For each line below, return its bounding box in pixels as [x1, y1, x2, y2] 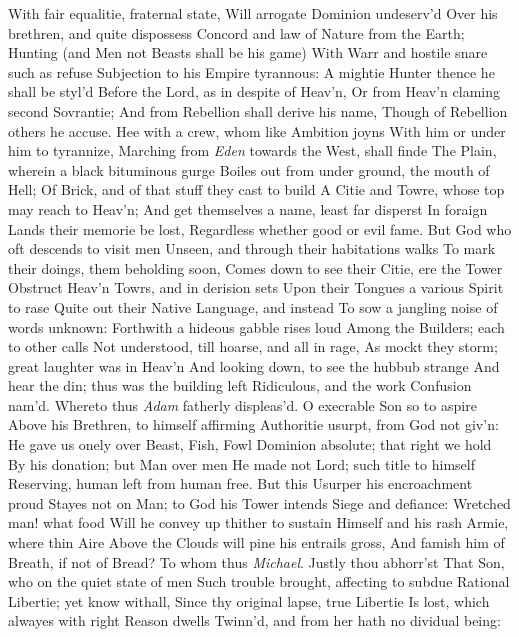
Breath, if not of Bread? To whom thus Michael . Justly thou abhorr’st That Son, [8, 551, 505, 572]
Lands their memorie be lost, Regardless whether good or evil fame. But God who [8, 218, 512, 239]
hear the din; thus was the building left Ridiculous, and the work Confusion [8, 375, 472, 396]
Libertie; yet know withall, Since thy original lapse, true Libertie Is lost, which [8, 590, 490, 611]
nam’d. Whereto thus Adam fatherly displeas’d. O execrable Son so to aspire [8, 394, 477, 415]
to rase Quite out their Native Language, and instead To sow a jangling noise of [8, 296, 498, 317]
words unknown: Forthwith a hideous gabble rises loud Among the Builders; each [8, 316, 505, 337]
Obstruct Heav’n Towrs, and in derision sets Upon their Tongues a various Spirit [8, 277, 504, 298]
